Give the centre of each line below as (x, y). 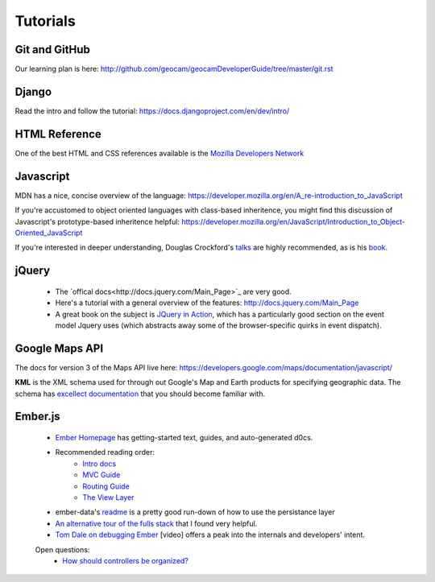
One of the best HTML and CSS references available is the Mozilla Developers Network (159, 153)
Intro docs (99, 464)
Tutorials (45, 21)
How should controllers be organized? (126, 560)
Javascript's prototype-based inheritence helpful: (97, 221)
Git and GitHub (52, 50)
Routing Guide (106, 486)
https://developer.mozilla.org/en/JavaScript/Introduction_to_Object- (294, 221)
